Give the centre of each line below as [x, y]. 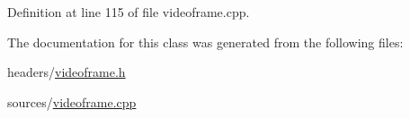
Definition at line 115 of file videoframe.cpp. [129, 12]
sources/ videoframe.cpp [72, 101]
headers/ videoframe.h [67, 72]
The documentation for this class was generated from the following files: [205, 42]
